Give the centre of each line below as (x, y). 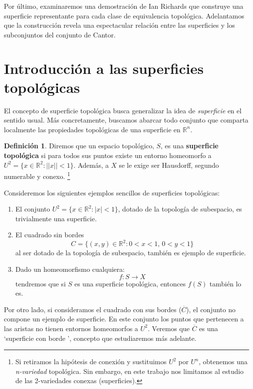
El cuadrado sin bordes (50, 235)
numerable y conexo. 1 (37, 175)
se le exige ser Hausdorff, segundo (169, 165)
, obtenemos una (223, 362)
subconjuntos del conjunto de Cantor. (60, 34)
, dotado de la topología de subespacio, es (180, 209)
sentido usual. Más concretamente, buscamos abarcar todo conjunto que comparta (126, 120)
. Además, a (91, 165)
